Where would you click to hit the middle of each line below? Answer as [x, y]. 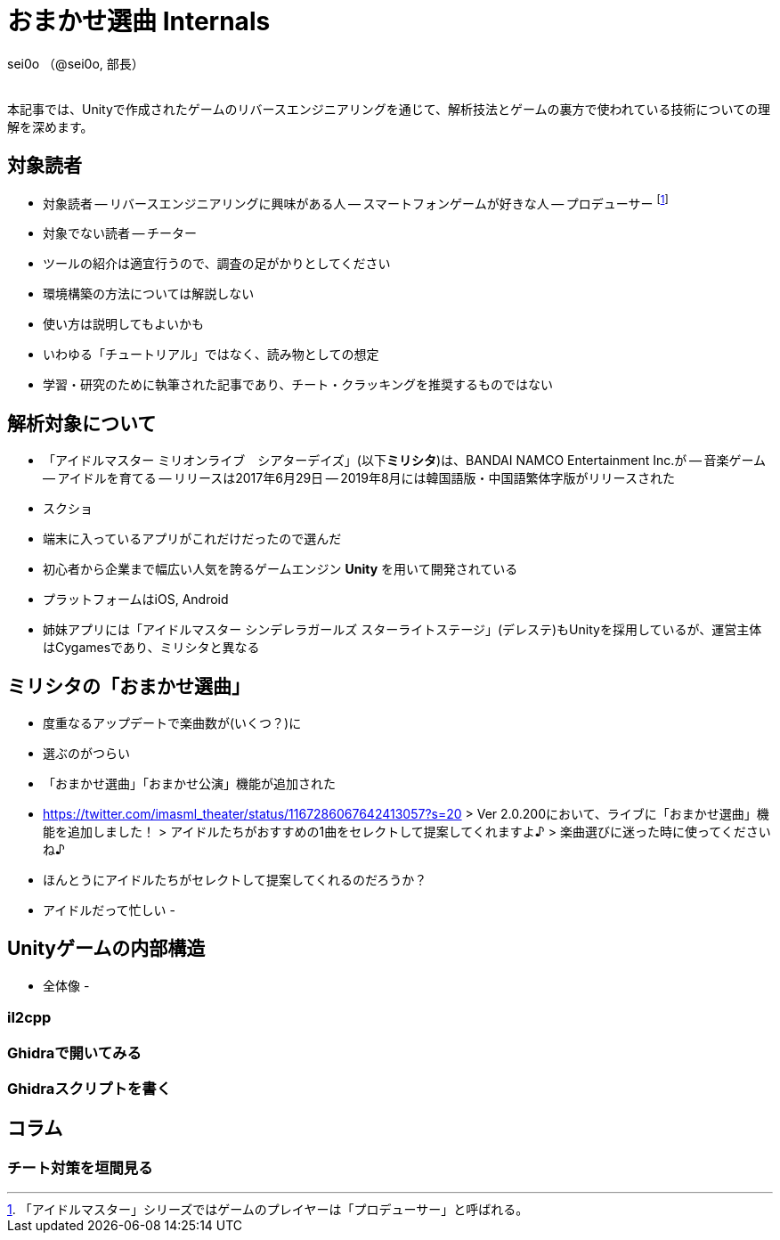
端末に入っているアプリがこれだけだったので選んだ [192, 539]
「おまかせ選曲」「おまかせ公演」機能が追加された [189, 783]
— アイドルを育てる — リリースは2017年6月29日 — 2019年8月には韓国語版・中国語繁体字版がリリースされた [359, 478]
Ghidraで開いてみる [74, 1052]
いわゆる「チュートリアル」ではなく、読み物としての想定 [211, 355]
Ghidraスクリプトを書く [89, 1088]
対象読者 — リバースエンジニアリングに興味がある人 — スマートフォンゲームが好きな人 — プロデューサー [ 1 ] [356, 202]
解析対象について [82, 423]
